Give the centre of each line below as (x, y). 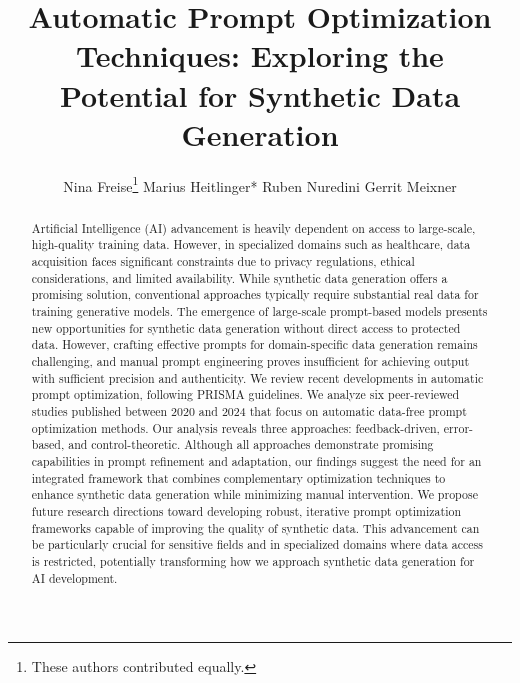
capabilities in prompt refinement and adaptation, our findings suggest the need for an (256, 460)
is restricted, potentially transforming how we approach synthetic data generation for (253, 560)
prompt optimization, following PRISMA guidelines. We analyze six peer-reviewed (245, 394)
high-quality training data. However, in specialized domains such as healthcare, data (251, 244)
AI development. (74, 577)
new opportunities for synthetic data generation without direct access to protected (246, 327)
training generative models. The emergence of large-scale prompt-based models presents (259, 311)
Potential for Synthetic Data (260, 94)
